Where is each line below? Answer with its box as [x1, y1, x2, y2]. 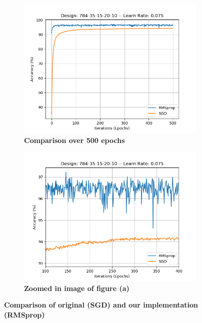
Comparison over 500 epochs [24, 134, 125, 145]
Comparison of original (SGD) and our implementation [4, 299, 198, 310]
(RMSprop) [4, 309, 45, 319]
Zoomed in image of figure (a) [24, 282, 129, 293]
